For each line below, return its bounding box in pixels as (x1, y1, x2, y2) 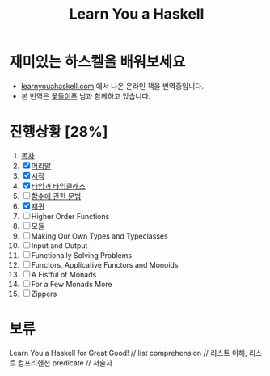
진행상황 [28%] (9, 123, 108, 142)
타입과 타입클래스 (31, 181, 86, 191)
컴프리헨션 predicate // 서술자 (17, 357, 113, 368)
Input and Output (31, 240, 88, 251)
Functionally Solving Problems (31, 250, 133, 260)
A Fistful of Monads (31, 269, 97, 279)
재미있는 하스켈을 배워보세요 (9, 53, 186, 71)
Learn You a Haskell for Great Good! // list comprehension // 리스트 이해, (9, 348, 247, 357)
